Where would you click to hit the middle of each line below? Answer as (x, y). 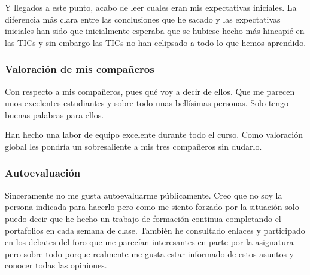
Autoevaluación (43, 173)
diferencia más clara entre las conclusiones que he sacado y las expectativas (143, 19)
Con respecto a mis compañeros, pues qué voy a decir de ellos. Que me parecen (150, 91)
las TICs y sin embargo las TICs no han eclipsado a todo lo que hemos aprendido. (156, 42)
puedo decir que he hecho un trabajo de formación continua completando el (143, 218)
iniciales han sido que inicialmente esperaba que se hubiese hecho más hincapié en (155, 31)
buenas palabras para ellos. (54, 114)
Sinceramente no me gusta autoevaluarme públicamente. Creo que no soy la (144, 195)
